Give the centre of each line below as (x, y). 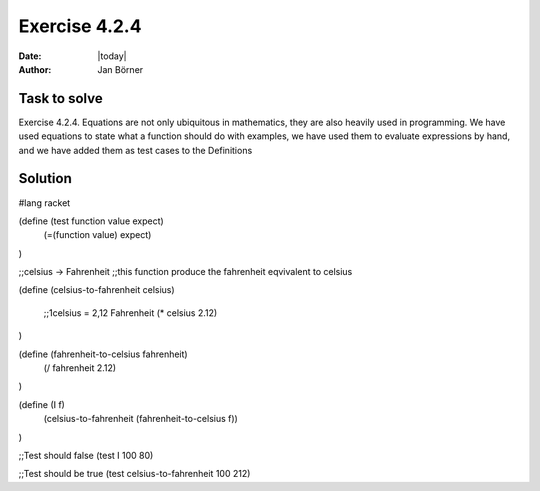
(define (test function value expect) (91, 221)
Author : (35, 69)
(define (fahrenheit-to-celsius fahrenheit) (103, 354)
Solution (45, 178)
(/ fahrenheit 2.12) (80, 368)
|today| (112, 56)
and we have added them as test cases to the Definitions (135, 150)
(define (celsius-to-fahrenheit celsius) (96, 290)
